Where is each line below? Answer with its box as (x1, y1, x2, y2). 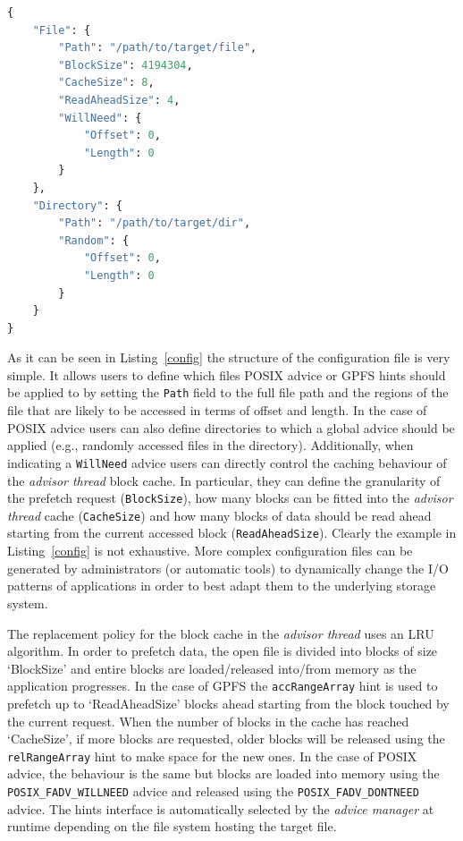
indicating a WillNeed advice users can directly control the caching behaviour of (7, 453, 447, 471)
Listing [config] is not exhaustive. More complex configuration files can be (7, 541, 413, 560)
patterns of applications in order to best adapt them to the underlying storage (7, 576, 436, 595)
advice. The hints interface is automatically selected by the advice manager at (7, 799, 434, 818)
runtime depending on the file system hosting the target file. (7, 817, 337, 836)
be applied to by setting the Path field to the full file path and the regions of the (7, 383, 449, 402)
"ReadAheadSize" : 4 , (58, 93, 181, 106)
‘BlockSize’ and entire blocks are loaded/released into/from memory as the (7, 658, 417, 677)
